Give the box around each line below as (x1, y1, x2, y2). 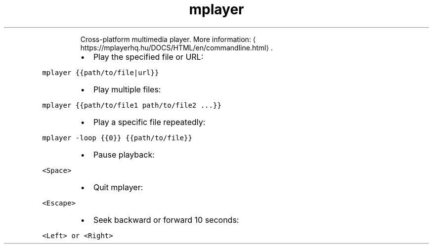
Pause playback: (93, 149, 155, 160)
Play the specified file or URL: (93, 51, 204, 62)
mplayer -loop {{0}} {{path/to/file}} (42, 133, 192, 142)
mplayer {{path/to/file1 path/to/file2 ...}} (42, 101, 221, 109)
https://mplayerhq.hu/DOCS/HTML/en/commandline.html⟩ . (80, 43, 273, 52)
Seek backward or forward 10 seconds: (93, 214, 239, 225)
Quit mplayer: (93, 182, 143, 192)
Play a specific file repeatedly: (93, 117, 206, 127)
